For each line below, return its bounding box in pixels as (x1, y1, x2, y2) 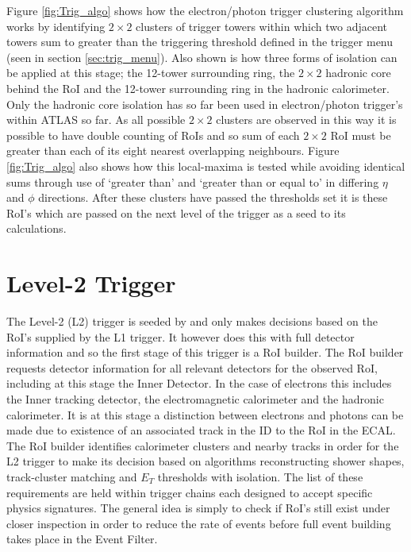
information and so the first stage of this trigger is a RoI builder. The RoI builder (6, 344, 404, 361)
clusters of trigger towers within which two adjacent (136, 17, 388, 34)
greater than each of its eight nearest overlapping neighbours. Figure (6, 142, 340, 159)
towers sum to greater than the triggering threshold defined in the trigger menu (6, 33, 394, 50)
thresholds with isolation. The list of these (157, 468, 363, 484)
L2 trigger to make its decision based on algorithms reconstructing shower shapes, (6, 453, 405, 469)
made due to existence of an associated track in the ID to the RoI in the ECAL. (6, 422, 396, 438)
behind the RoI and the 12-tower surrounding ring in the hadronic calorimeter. (6, 79, 390, 96)
